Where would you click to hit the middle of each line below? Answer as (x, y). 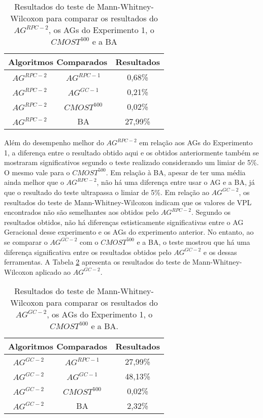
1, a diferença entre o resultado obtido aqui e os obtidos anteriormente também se (131, 152)
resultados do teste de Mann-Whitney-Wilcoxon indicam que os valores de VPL (128, 202)
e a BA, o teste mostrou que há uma (193, 242)
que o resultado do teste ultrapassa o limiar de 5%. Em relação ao (107, 192)
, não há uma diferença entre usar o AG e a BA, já (176, 182)
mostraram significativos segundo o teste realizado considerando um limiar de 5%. (131, 162)
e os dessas (220, 252)
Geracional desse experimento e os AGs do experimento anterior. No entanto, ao (129, 232)
